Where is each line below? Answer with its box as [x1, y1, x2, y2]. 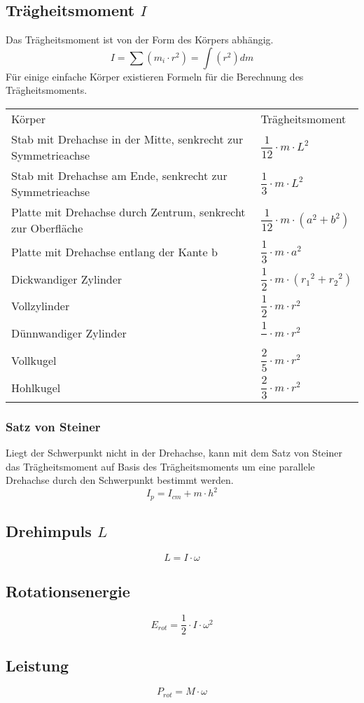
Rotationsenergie [6, 580, 130, 602]
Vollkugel [11, 352, 57, 369]
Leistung [6, 654, 69, 676]
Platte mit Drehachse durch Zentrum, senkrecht [11, 203, 246, 220]
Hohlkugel [11, 379, 61, 396]
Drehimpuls [6, 520, 92, 542]
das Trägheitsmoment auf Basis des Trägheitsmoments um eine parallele [6, 459, 315, 473]
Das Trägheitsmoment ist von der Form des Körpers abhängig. [6, 32, 274, 47]
